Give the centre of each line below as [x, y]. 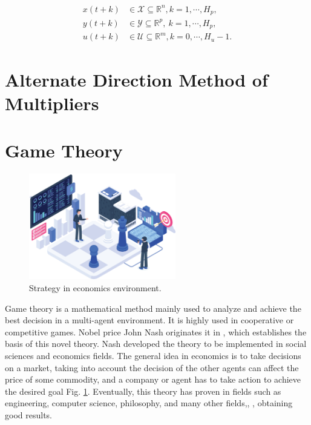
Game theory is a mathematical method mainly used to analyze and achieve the [153, 308]
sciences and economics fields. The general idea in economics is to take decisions [153, 355]
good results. [28, 414]
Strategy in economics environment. [95, 287]
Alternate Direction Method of [136, 79]
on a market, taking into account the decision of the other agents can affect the [152, 367]
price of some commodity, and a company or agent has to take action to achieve [153, 379]
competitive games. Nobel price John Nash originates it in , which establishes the [156, 331]
